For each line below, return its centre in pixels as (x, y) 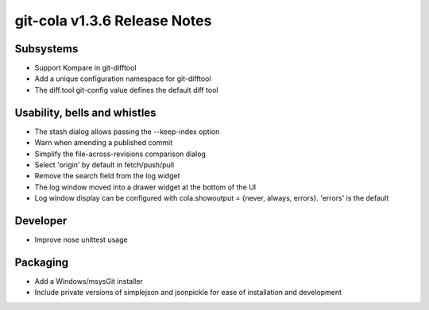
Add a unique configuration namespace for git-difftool (123, 78)
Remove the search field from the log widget (107, 176)
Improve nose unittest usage (81, 239)
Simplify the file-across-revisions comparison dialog (120, 154)
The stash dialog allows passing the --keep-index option (127, 132)
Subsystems (46, 49)
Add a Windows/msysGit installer (89, 281)
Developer (41, 221)
